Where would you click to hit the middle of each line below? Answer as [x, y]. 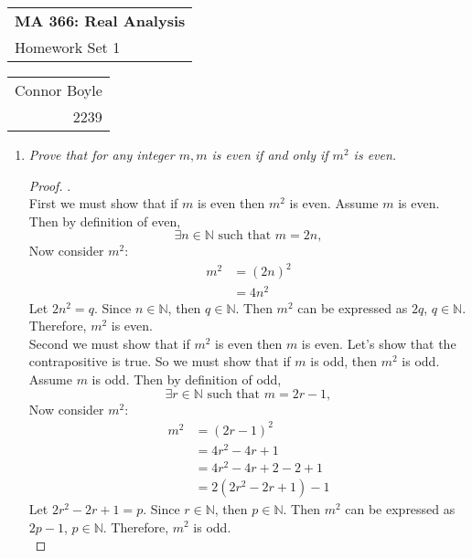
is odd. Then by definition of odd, [187, 379]
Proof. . [50, 185]
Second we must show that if [109, 343]
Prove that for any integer [102, 154]
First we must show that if [103, 203]
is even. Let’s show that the [379, 343]
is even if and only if [270, 154]
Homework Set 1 [68, 47]
